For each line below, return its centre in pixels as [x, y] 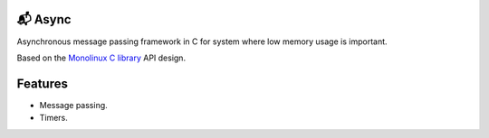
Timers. [53, 118]
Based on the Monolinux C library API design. [101, 58]
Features [42, 83]
